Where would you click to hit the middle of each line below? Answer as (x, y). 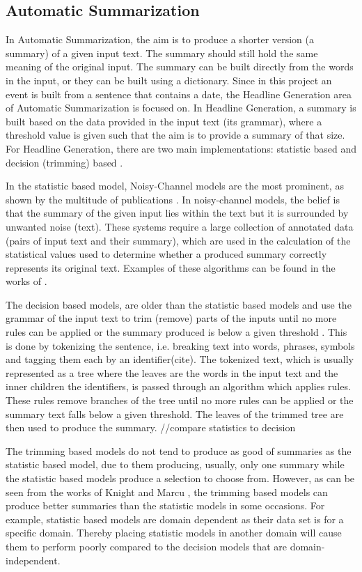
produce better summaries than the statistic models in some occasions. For (165, 505)
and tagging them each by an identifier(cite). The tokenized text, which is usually (180, 359)
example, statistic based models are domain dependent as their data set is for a (175, 519)
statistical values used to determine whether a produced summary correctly (166, 254)
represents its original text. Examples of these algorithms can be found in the (171, 267)
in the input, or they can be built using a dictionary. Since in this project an (169, 80)
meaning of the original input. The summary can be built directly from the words (180, 67)
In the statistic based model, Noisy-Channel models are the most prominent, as (175, 186)
